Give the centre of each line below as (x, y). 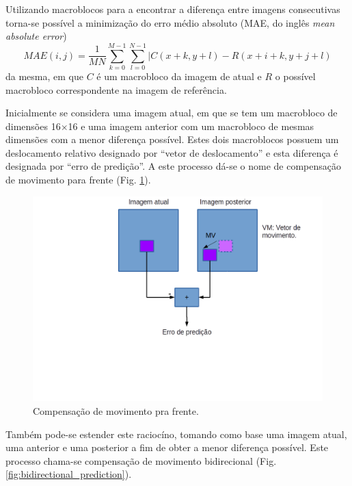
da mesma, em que (44, 76)
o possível (295, 76)
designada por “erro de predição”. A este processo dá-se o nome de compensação (173, 166)
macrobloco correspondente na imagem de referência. (116, 89)
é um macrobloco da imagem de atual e (179, 76)
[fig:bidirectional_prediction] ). (69, 474)
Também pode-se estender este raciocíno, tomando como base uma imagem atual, (176, 434)
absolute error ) (36, 36)
